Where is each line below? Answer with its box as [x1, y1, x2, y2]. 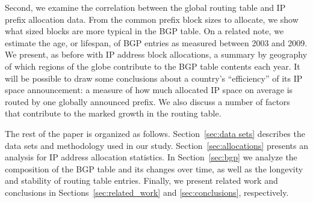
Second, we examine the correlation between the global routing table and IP [5, 1, 286, 13]
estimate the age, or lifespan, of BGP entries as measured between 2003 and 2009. [5, 36, 308, 49]
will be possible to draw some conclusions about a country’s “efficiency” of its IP [5, 71, 303, 84]
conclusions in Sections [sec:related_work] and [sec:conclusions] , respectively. [5, 186, 289, 198]
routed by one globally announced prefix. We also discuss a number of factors [5, 95, 290, 108]
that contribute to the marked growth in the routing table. [5, 107, 222, 120]
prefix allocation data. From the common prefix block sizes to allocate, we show [5, 13, 299, 25]
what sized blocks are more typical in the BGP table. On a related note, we [5, 25, 284, 37]
